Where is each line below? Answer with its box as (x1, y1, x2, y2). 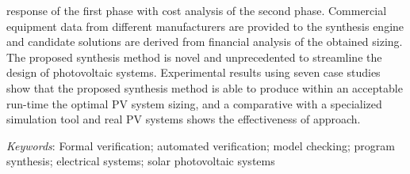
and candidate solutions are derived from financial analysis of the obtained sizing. (6, 33, 403, 50)
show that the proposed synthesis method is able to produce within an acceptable (6, 79, 403, 96)
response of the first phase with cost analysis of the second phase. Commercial (6, 2, 387, 18)
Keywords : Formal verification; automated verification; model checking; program (6, 137, 395, 153)
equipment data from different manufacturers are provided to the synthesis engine (6, 17, 404, 34)
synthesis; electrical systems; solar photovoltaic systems (6, 153, 275, 169)
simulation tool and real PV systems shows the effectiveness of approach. (6, 111, 361, 127)
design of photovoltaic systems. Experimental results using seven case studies (6, 64, 381, 81)
